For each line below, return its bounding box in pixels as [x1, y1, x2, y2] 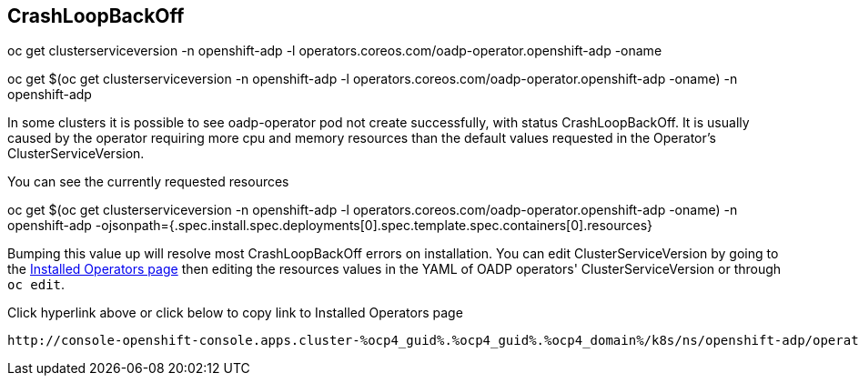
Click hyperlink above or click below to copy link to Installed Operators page [7, 305, 463, 321]
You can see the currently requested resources [7, 174, 289, 190]
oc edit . [7, 277, 66, 293]
